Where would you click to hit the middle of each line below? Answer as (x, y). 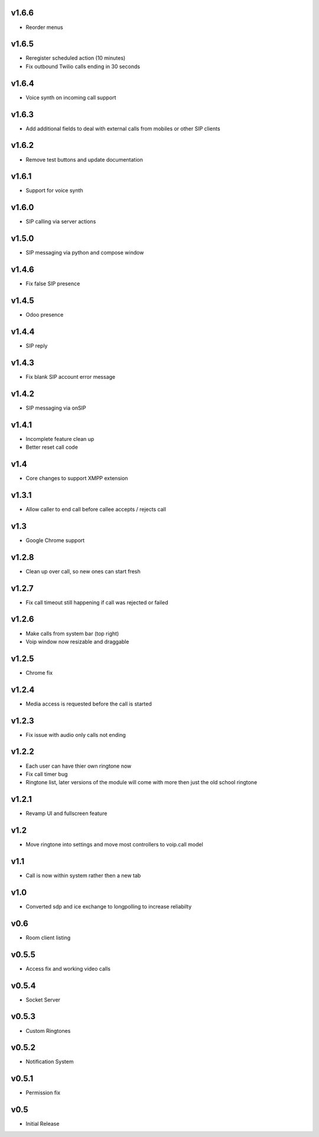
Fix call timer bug (47, 774)
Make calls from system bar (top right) (72, 633)
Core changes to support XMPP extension (77, 478)
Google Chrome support (55, 540)
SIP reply (37, 346)
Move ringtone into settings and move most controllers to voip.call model (114, 845)
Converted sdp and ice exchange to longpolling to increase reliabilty (109, 906)
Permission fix (43, 1093)
